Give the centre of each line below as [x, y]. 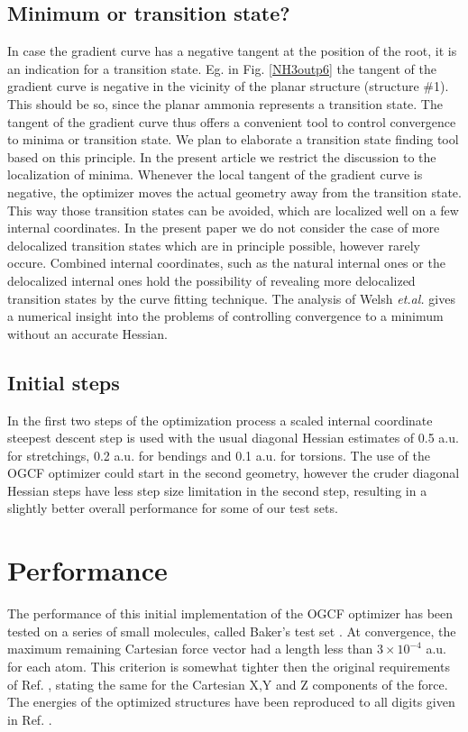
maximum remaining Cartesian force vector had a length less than [190, 649]
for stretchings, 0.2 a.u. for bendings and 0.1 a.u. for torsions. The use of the [219, 455]
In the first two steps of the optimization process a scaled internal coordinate [220, 420]
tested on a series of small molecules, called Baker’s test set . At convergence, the [232, 631]
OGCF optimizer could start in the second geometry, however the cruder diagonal [234, 473]
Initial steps [64, 382]
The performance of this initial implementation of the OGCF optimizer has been [230, 613]
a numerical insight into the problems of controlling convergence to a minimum [225, 316]
